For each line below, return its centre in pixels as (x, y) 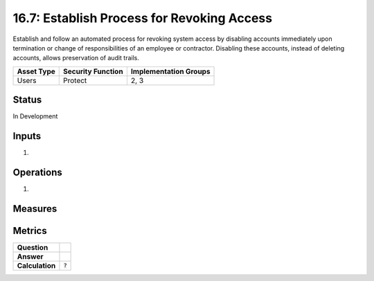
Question (33, 247)
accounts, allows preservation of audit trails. (76, 58)
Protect (75, 80)
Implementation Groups (170, 71)
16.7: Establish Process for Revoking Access (143, 18)
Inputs (27, 136)
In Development (35, 116)
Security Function (93, 71)
